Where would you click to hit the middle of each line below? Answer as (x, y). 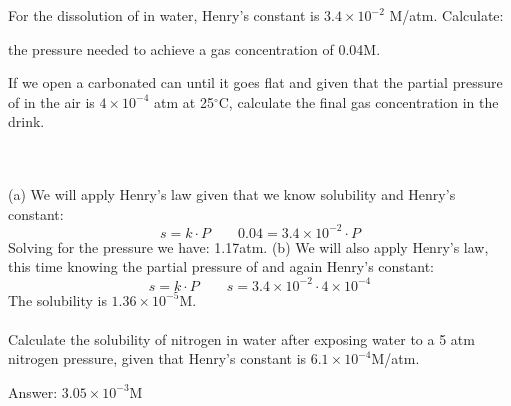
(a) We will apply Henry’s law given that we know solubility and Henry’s (232, 194)
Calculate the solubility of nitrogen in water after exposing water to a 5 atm (241, 338)
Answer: (33, 391)
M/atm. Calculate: (446, 15)
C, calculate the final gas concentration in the (358, 101)
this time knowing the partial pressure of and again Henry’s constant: (221, 266)
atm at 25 (184, 101)
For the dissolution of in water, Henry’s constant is (164, 15)
